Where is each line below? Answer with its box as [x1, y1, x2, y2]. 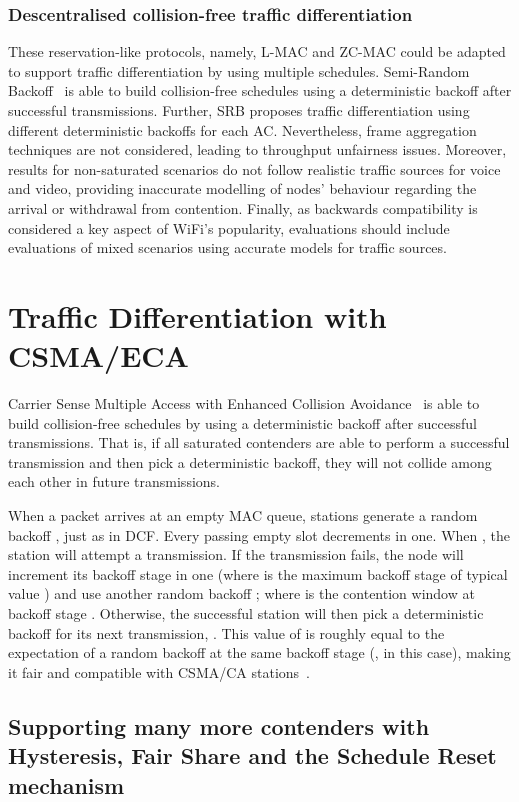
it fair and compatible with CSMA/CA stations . [8, 661, 311, 682]
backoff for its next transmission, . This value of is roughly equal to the [8, 622, 445, 643]
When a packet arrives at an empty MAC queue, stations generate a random [8, 505, 478, 526]
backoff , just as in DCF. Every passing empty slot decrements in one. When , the [8, 524, 510, 545]
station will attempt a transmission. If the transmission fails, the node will [8, 544, 464, 565]
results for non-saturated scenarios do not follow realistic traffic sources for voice [8, 158, 501, 179]
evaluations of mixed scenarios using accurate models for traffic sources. [8, 237, 447, 258]
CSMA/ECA [8, 335, 189, 376]
